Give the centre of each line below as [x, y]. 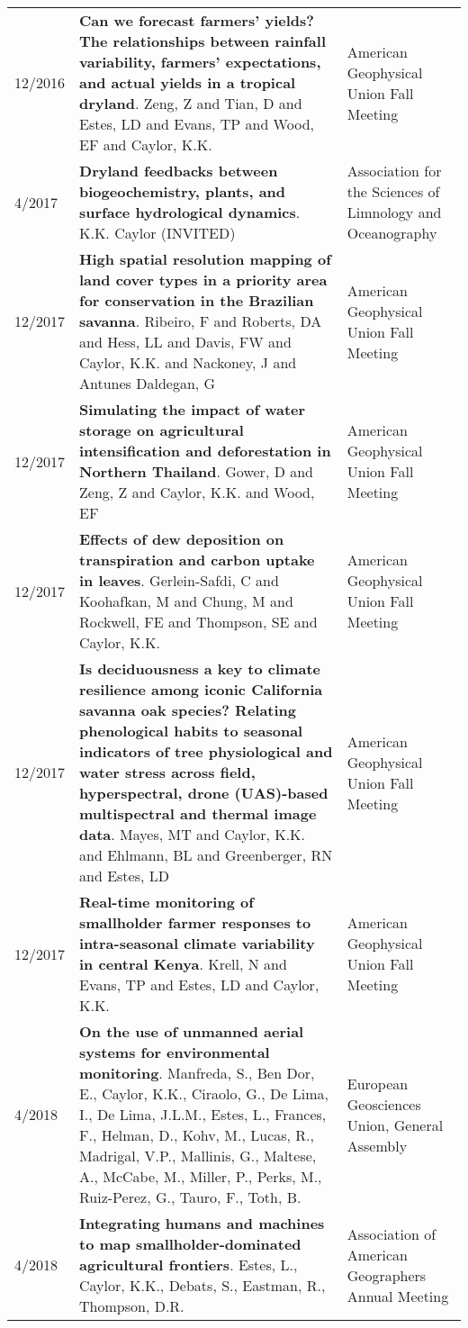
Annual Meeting [398, 1296]
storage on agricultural [162, 430]
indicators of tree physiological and [206, 751]
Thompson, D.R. [132, 1306]
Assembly [377, 1145]
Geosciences [384, 1104]
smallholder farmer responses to [195, 922]
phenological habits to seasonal [191, 731]
